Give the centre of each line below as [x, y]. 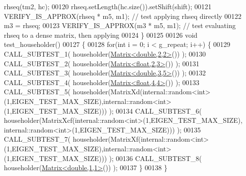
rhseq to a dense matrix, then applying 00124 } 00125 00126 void [101, 35]
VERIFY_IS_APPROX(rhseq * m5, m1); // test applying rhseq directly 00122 [123, 16]
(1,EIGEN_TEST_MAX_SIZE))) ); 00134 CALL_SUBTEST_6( [103, 110]
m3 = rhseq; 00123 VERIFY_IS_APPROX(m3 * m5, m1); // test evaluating [120, 25]
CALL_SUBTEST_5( [37, 92]
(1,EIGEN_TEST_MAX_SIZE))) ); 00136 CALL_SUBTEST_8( [103, 158]
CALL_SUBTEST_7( [37, 139]
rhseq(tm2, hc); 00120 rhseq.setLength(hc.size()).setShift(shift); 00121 [108, 6]
